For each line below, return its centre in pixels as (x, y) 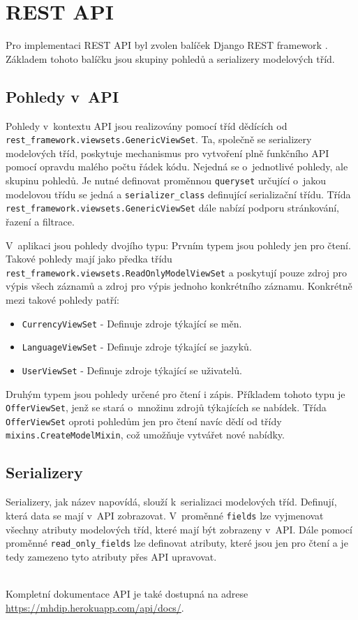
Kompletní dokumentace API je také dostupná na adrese (127, 593)
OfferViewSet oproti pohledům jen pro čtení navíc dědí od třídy (144, 421)
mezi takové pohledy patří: (62, 299)
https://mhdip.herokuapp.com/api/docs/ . (95, 607)
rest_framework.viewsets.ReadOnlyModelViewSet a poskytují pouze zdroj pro (177, 272)
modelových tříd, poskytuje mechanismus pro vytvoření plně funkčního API (167, 153)
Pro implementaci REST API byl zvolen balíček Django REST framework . (167, 45)
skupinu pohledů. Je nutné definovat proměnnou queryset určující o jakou (166, 180)
